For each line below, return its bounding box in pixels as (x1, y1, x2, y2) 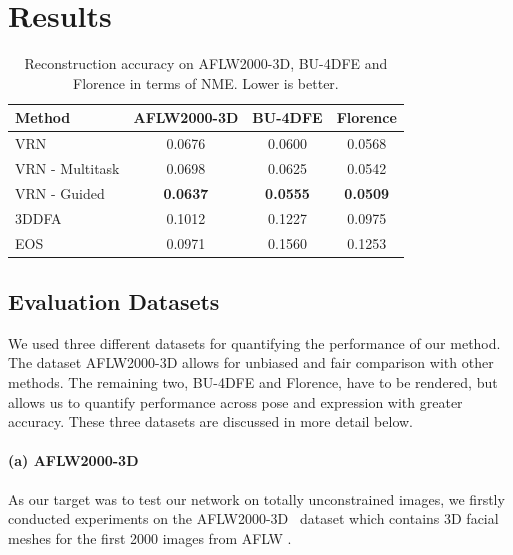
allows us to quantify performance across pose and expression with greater (8, 391, 463, 412)
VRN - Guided (15, 182, 105, 203)
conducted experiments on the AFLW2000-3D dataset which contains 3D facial (8, 508, 499, 529)
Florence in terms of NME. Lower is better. (73, 72, 339, 93)
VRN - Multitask (15, 158, 120, 178)
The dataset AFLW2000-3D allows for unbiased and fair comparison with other (8, 352, 494, 373)
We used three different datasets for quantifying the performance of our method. (8, 332, 501, 353)
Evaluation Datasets (8, 286, 220, 317)
